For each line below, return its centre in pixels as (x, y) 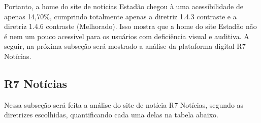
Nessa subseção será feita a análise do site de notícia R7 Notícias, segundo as (124, 104)
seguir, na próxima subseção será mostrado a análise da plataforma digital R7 (125, 46)
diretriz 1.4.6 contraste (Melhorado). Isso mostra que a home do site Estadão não (130, 26)
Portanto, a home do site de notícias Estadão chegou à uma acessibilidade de (124, 6)
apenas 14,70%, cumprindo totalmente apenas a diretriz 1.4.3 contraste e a (120, 16)
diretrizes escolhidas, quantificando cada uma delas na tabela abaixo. (111, 115)
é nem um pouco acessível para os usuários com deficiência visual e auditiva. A (127, 36)
